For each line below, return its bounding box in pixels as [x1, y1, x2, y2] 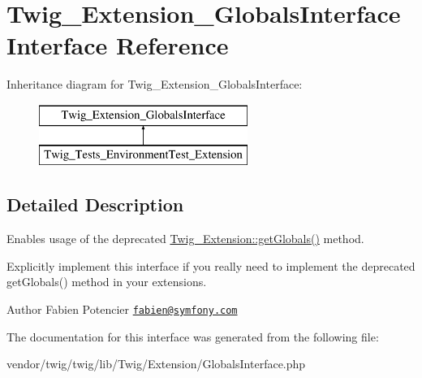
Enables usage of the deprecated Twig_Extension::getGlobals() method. [6, 230, 364, 247]
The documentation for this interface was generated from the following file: [6, 328, 379, 345]
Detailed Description [6, 192, 184, 217]
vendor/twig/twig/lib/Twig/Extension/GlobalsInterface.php [6, 355, 306, 372]
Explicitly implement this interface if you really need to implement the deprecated [6, 257, 416, 274]
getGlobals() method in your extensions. [6, 273, 207, 290]
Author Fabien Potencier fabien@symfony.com [6, 301, 238, 318]
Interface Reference [6, 28, 229, 62]
